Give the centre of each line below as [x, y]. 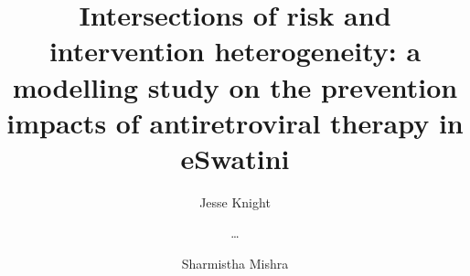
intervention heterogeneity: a [235, 51]
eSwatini [235, 158]
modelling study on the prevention [235, 86]
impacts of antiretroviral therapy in [235, 122]
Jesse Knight [235, 202]
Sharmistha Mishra [235, 264]
